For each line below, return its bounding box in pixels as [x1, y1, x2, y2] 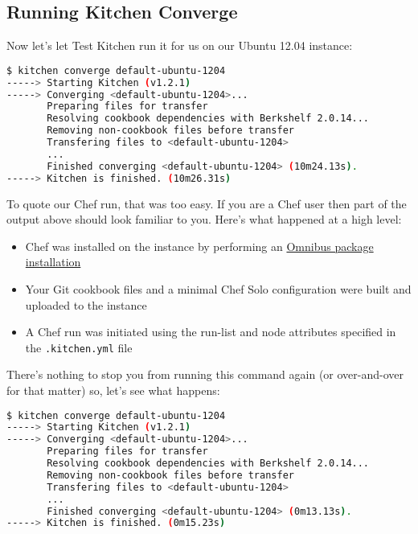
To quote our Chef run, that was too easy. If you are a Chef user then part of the [6, 195, 407, 212]
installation [25, 253, 81, 270]
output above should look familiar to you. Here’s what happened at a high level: [6, 211, 402, 228]
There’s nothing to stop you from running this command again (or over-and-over [6, 366, 404, 383]
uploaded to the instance [25, 296, 147, 313]
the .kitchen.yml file [25, 339, 133, 355]
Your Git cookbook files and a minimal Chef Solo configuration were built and [25, 280, 412, 297]
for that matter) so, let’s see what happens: [6, 381, 220, 398]
